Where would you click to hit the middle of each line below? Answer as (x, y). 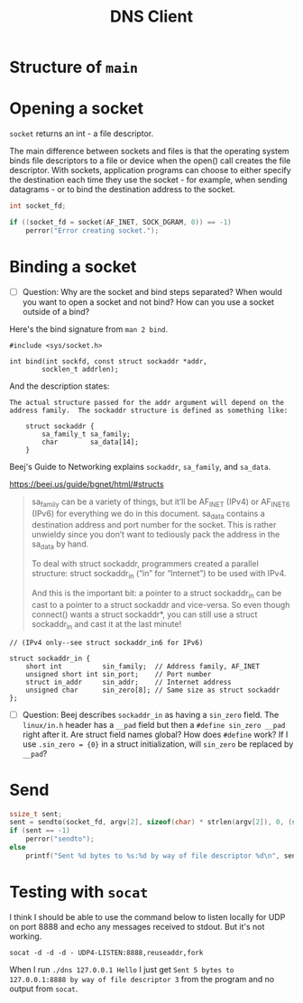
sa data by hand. (60, 545)
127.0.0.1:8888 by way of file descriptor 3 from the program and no (142, 979)
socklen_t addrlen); (80, 369)
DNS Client (151, 17)
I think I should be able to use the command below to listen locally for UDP (147, 916)
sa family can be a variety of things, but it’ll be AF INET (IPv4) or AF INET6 (161, 502)
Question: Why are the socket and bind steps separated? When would (152, 291)
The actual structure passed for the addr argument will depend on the (147, 402)
